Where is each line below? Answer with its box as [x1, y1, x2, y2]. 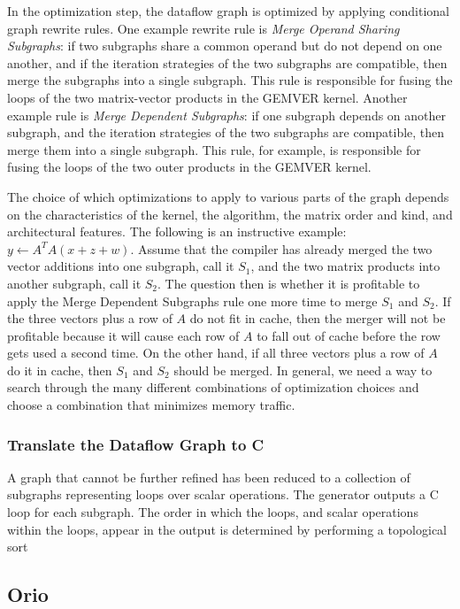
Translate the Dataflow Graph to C [7, 433, 264, 455]
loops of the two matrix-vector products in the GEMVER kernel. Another [7, 88, 408, 106]
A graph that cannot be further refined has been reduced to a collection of [7, 467, 410, 486]
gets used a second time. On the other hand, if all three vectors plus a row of [7, 343, 425, 362]
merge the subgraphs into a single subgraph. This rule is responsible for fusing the [7, 71, 453, 89]
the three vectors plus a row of [7, 309, 172, 328]
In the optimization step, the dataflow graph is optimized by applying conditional [7, 2, 449, 19]
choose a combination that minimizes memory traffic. [7, 396, 295, 414]
